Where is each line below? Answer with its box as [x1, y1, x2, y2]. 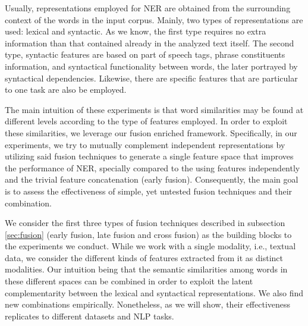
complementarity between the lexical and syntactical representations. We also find [5, 286, 304, 299]
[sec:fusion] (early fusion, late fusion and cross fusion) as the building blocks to [5, 228, 292, 240]
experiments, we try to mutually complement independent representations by [5, 138, 285, 151]
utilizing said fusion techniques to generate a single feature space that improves [5, 150, 294, 162]
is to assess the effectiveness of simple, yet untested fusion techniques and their [5, 184, 293, 197]
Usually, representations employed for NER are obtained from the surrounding [5, 2, 291, 14]
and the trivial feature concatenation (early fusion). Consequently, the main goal [5, 173, 298, 186]
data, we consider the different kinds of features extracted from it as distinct [5, 251, 284, 264]
